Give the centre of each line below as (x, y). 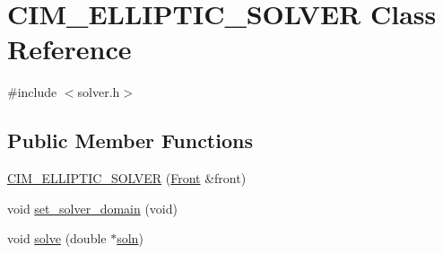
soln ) (130, 238)
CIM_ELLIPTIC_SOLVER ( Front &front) (127, 178)
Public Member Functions (130, 140)
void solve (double (57, 238)
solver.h (99, 92)
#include (32, 92)
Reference (69, 49)
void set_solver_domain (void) (92, 208)
